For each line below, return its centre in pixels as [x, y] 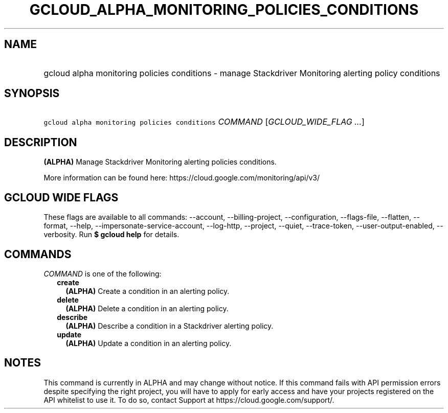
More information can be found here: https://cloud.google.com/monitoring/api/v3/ [182, 178]
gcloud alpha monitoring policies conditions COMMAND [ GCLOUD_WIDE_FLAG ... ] [204, 122]
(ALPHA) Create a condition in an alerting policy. [148, 291]
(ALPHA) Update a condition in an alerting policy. [149, 343]
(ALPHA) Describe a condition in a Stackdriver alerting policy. [170, 326]
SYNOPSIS [32, 94]
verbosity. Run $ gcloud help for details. [111, 235]
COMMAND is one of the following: [103, 273]
